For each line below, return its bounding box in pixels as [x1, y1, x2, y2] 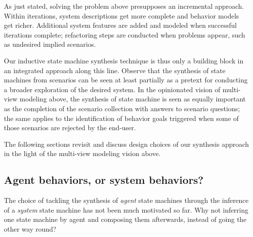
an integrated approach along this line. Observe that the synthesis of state [4, 65, 226, 75]
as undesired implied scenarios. [4, 39, 96, 49]
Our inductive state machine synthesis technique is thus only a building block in [4, 55, 244, 65]
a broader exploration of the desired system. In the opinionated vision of [4, 84, 220, 94]
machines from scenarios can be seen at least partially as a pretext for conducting [4, 75, 248, 85]
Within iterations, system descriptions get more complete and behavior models [4, 10, 239, 20]
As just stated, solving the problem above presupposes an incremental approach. [4, 1, 244, 11]
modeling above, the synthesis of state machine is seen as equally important [19, 94, 246, 104]
